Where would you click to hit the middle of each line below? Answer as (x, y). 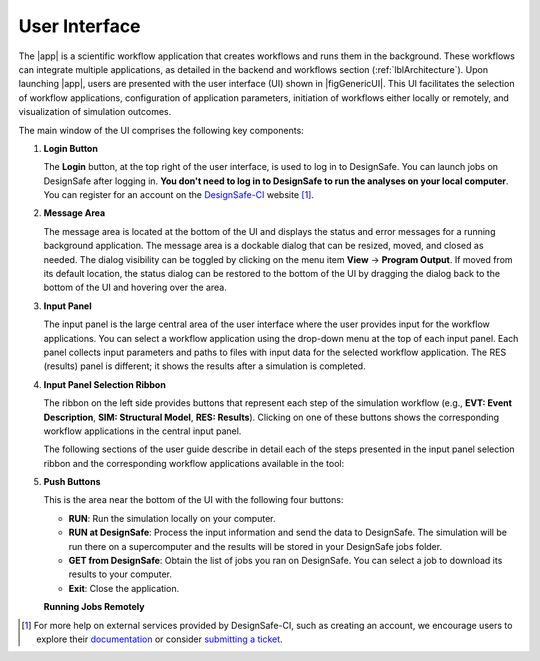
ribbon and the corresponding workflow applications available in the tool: (194, 463)
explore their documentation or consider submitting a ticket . (160, 639)
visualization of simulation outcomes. (95, 112)
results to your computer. (120, 574)
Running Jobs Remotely (94, 607)
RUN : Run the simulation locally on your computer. (172, 518)
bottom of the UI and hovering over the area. (135, 287)
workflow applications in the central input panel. (142, 431)
